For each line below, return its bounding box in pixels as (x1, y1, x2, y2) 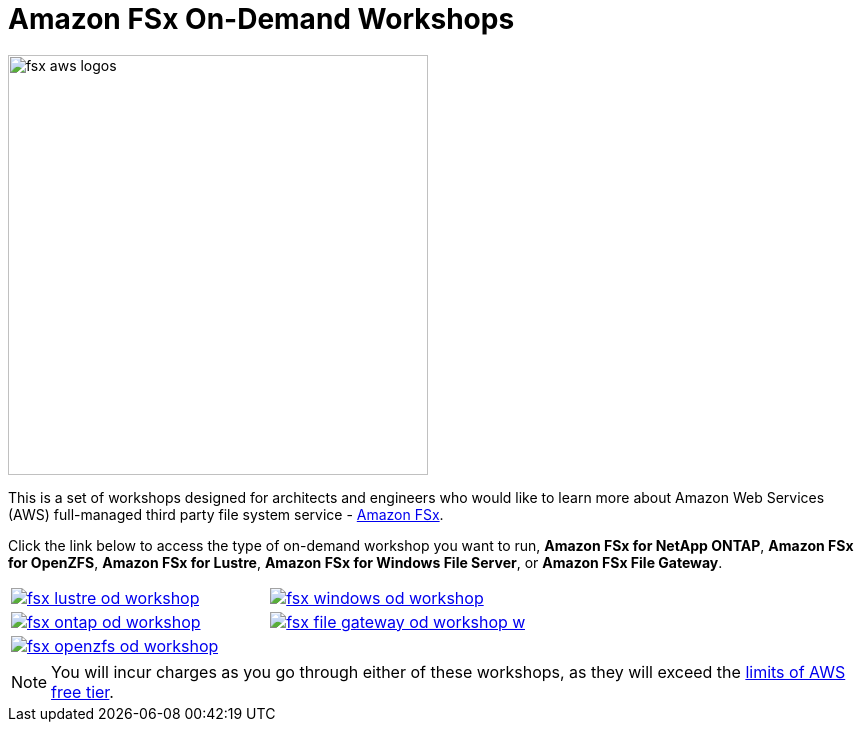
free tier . (51, 681, 114, 702)
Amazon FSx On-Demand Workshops (8, 2, 515, 36)
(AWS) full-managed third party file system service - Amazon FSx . (8, 505, 444, 523)
